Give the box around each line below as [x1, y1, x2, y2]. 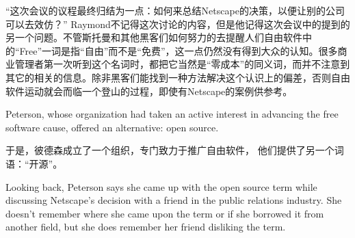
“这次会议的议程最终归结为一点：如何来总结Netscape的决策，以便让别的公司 [5, 3, 345, 17]
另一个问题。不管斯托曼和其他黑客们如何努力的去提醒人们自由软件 [5, 30, 302, 44]
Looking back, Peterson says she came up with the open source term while [5, 179, 317, 194]
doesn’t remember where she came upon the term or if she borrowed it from [5, 206, 324, 220]
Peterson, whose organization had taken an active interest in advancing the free [5, 107, 339, 121]
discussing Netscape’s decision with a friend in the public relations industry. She [5, 193, 342, 207]
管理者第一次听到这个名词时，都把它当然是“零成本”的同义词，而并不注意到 [14, 57, 350, 71]
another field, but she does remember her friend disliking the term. [5, 220, 286, 234]
